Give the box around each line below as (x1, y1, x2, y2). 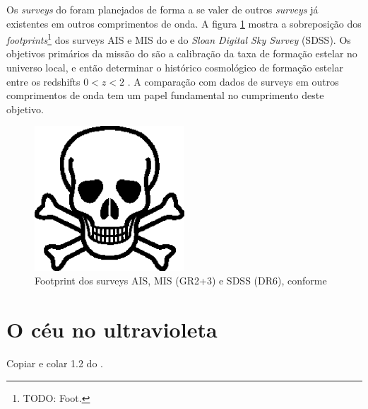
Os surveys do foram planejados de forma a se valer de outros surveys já (6, 2, 319, 16)
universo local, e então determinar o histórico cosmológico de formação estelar (6, 60, 343, 75)
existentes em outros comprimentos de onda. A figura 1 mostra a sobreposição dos (6, 16, 362, 30)
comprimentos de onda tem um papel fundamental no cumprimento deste (6, 88, 324, 103)
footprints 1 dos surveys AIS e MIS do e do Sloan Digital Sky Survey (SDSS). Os (6, 30, 351, 47)
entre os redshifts (6, 74, 81, 88)
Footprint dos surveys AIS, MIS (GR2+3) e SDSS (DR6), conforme (35, 273, 327, 288)
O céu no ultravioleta (6, 315, 218, 344)
